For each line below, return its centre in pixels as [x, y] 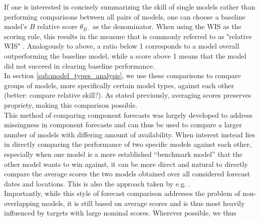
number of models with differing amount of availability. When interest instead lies [129, 134]
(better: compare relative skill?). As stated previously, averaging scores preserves [128, 95]
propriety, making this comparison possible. [71, 104]
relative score [57, 26]
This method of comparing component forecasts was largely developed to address [128, 115]
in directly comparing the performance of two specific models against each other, [128, 144]
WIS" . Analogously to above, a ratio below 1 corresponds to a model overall [122, 46]
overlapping [22, 203]
